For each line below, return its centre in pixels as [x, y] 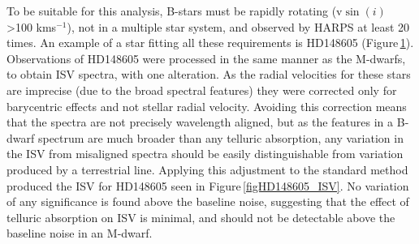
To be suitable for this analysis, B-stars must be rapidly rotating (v [175, 11]
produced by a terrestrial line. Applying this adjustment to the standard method [207, 169]
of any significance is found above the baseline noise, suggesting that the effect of [208, 201]
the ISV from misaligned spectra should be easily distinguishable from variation [205, 154]
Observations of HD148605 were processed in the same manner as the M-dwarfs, [206, 58]
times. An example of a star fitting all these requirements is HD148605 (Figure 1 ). [210, 43]
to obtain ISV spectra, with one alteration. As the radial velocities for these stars [209, 74]
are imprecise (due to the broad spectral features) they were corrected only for [202, 90]
